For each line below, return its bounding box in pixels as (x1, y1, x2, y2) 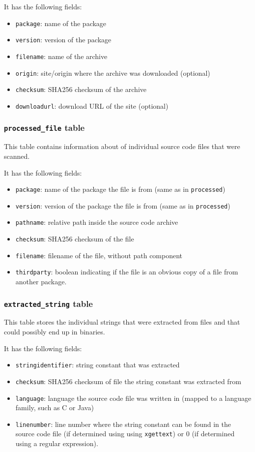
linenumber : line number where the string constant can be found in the (15, 419, 231, 429)
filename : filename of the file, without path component (15, 250, 183, 260)
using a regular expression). (15, 438, 98, 449)
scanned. (4, 151, 30, 161)
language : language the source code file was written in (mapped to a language (15, 392, 252, 403)
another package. (15, 276, 67, 287)
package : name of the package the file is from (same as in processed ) (15, 184, 226, 194)
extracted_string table (4, 297, 93, 309)
